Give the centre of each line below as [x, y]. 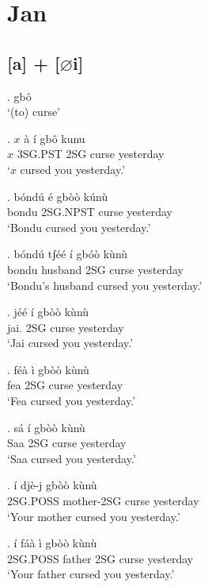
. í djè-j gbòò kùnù [52, 485]
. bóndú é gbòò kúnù [58, 196]
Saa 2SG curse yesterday [67, 443]
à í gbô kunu [55, 138]
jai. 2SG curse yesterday [66, 327]
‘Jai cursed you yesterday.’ [70, 343]
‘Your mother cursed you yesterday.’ [94, 516]
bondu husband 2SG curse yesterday [95, 269]
